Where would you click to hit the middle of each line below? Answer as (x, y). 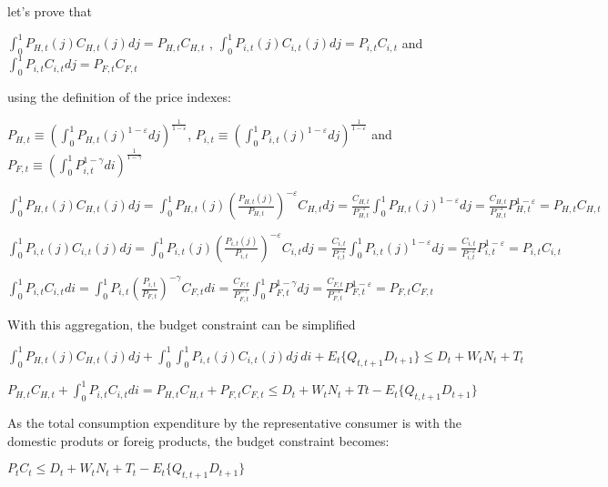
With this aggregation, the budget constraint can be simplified (182, 324)
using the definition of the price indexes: (119, 97)
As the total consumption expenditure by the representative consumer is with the (235, 423)
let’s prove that (50, 11)
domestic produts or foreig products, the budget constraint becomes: (198, 440)
